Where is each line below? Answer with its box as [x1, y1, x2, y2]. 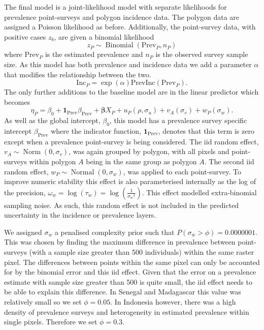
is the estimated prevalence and [45, 49, 143, 59]
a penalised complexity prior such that [54, 226, 175, 237]
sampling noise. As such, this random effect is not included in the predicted [4, 199, 239, 210]
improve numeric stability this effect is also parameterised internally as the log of [4, 176, 256, 187]
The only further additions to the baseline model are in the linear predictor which [4, 86, 259, 97]
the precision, [4, 187, 46, 197]
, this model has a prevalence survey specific [109, 115, 247, 126]
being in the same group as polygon [86, 156, 197, 166]
